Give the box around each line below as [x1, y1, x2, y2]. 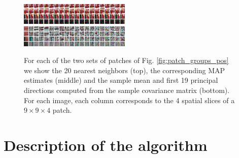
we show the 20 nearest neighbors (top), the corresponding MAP [24, 65, 225, 75]
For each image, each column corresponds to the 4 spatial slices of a [24, 94, 235, 105]
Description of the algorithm [4, 134, 208, 155]
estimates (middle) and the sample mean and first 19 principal [24, 75, 218, 85]
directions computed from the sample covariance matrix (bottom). [24, 84, 230, 95]
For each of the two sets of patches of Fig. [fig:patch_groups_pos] [24, 55, 229, 66]
